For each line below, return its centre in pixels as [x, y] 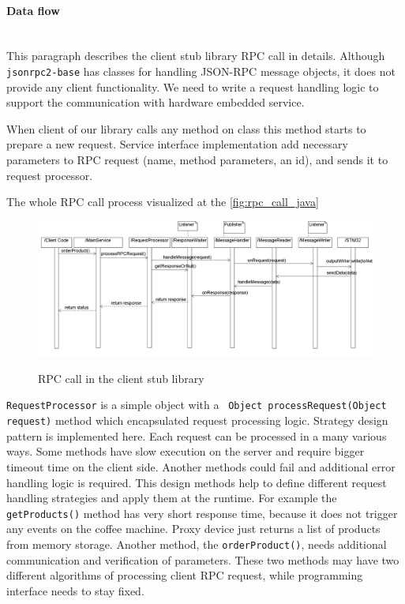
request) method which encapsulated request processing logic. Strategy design [197, 420]
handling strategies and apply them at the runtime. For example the [172, 498]
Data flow [33, 10]
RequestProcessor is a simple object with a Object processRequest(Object [197, 405]
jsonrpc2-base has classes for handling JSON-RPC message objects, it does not [201, 71]
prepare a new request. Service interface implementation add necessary [177, 144]
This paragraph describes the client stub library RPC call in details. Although [196, 56]
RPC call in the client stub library [121, 378]
